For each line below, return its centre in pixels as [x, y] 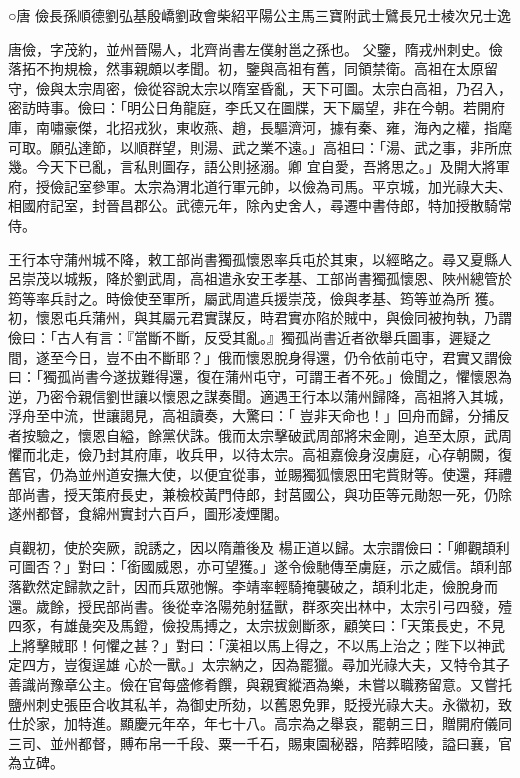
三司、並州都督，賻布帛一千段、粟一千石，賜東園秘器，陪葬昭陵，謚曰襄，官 [260, 742]
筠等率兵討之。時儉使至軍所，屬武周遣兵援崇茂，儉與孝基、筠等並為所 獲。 [255, 297]
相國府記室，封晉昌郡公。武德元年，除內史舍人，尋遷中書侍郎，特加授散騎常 [260, 205]
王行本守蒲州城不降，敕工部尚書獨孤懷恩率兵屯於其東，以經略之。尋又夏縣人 [260, 258]
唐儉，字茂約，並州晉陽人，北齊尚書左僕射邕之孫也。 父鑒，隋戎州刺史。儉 [255, 48]
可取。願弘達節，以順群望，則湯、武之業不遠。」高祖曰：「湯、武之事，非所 [253, 146]
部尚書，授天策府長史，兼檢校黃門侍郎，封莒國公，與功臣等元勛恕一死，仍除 [260, 493]
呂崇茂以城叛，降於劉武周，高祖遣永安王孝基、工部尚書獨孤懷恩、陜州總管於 [260, 278]
